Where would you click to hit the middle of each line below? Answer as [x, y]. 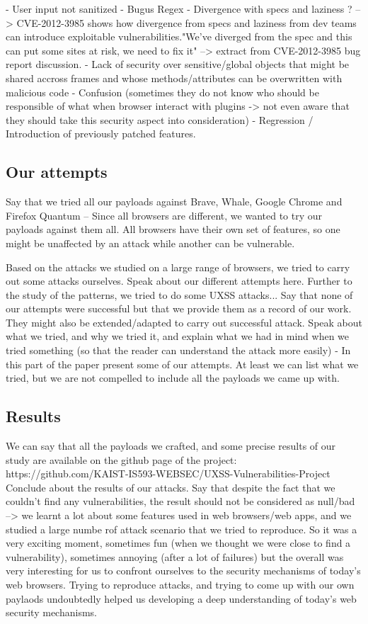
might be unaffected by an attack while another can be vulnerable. [150, 243]
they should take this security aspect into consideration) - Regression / [160, 119]
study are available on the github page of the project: [121, 459]
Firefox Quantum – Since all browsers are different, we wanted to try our [164, 215]
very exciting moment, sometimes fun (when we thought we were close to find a [178, 543]
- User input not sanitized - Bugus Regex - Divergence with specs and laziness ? [179, 8]
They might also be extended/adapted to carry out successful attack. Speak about [184, 322]
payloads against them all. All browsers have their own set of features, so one [173, 229]
